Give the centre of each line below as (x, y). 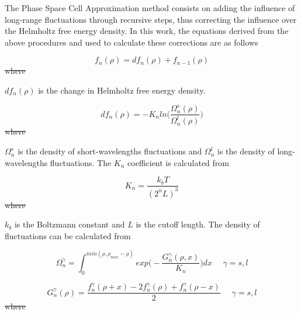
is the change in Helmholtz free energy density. (122, 90)
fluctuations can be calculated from (68, 235)
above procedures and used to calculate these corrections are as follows (132, 42)
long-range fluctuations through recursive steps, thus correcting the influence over (151, 19)
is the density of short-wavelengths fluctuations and (110, 151)
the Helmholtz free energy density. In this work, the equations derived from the (147, 31)
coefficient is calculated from (178, 162)
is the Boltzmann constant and (70, 224)
